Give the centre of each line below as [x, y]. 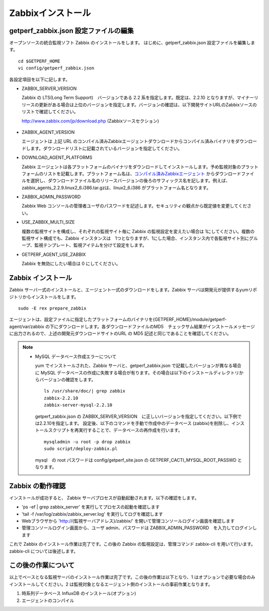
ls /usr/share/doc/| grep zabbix [85, 391]
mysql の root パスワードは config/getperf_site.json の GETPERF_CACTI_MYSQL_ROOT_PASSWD [136, 460]
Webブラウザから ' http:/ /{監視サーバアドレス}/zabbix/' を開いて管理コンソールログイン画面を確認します [128, 521]
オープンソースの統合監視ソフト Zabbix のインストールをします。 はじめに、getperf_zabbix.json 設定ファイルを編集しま [132, 43]
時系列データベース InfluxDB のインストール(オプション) [79, 594]
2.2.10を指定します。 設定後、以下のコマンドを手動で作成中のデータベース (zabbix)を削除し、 [135, 423]
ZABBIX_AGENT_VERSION [48, 132]
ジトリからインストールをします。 [44, 297]
